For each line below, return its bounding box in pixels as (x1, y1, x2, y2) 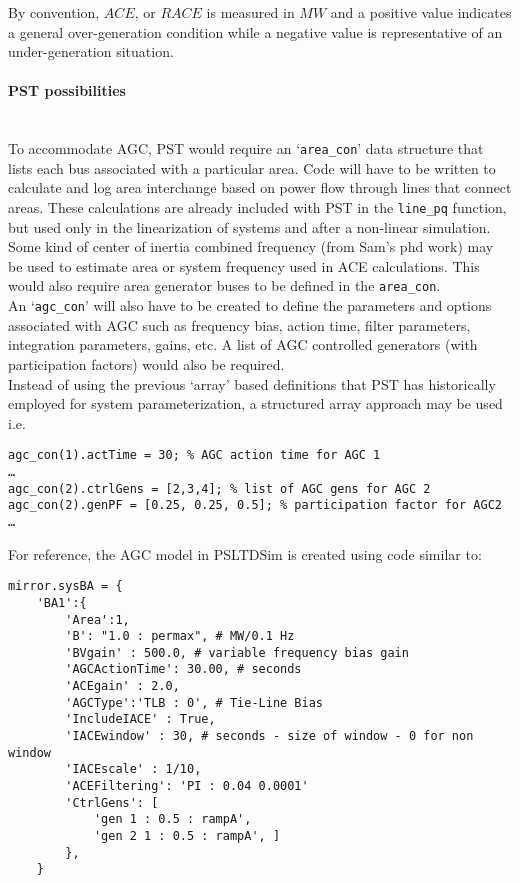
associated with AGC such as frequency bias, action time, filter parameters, (8, 314, 471, 335)
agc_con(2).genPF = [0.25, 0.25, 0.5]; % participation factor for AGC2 (8, 498, 502, 513)
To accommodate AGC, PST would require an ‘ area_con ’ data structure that (8, 138, 484, 159)
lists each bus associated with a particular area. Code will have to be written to (8, 157, 496, 178)
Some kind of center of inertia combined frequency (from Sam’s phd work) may (8, 236, 494, 257)
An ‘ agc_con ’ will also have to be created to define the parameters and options (8, 295, 492, 316)
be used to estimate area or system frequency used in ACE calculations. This (8, 255, 480, 276)
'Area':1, (65, 612, 130, 627)
